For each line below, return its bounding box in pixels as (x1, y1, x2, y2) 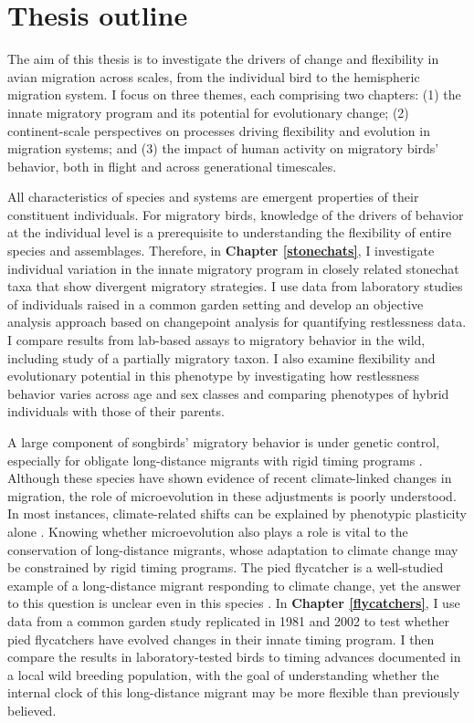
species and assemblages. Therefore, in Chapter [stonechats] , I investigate (7, 241, 435, 260)
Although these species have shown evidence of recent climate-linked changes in (7, 468, 452, 487)
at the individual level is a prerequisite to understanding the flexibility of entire (7, 223, 452, 242)
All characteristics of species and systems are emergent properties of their (7, 187, 419, 206)
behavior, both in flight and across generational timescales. (7, 156, 337, 175)
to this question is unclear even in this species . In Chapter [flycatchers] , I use (7, 593, 460, 613)
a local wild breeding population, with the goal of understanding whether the (7, 665, 439, 684)
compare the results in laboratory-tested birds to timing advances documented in (7, 647, 461, 666)
